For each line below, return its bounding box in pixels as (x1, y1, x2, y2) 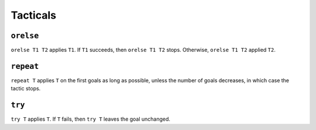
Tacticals (11, 9, 57, 22)
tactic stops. (11, 85, 41, 92)
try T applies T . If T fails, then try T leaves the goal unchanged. (11, 115, 171, 122)
